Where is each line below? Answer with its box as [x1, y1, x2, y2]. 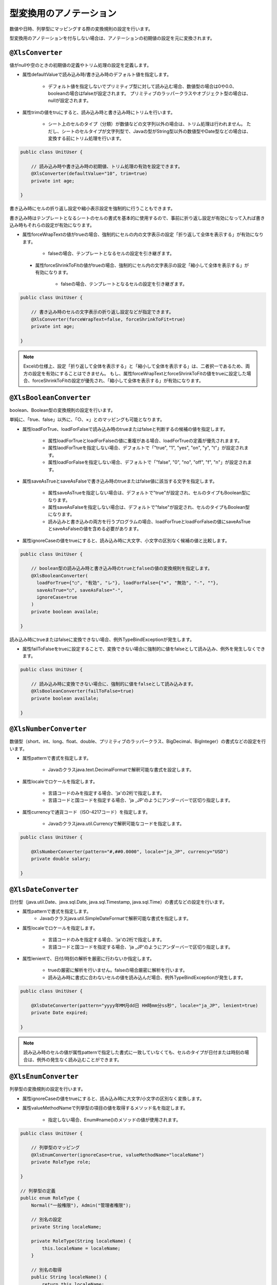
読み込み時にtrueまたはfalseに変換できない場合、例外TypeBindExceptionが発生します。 [9, 636, 194, 642]
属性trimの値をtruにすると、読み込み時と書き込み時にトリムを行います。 [22, 109, 175, 115]
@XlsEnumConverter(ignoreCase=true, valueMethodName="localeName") [31, 1152, 205, 1158]
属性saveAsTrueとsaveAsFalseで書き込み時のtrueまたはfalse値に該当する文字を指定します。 [22, 478, 217, 484]
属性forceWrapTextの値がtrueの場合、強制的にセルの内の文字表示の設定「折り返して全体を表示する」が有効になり [22, 231, 264, 237]
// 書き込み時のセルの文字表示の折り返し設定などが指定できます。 [31, 309, 174, 315]
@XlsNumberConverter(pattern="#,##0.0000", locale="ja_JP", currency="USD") [31, 849, 229, 855]
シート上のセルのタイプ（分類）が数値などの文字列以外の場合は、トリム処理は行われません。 [48, 121, 246, 127]
